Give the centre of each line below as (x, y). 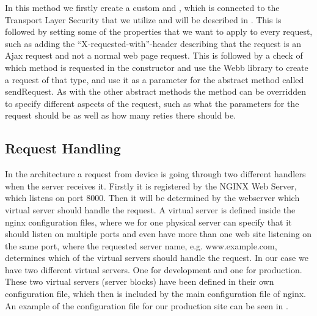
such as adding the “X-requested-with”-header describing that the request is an (153, 43)
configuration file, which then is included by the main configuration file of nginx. (155, 294)
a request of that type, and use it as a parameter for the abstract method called (155, 79)
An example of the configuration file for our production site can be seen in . (147, 305)
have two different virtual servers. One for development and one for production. (154, 269)
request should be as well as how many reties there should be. (121, 115)
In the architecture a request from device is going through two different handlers (155, 174)
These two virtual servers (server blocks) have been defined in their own (140, 281)
